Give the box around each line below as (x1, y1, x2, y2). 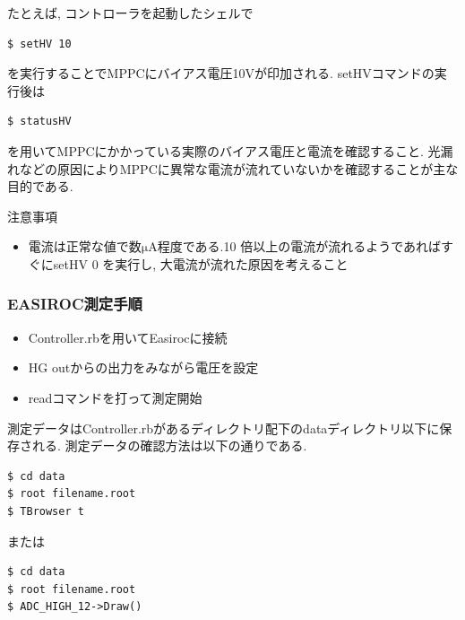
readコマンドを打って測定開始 (28, 388, 202, 406)
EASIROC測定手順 (7, 293, 142, 315)
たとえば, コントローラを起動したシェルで (7, 4, 254, 22)
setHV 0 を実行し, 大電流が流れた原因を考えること (53, 254, 349, 273)
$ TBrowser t (7, 504, 84, 518)
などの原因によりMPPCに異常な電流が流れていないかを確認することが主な (19, 159, 459, 178)
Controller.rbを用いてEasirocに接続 (28, 327, 228, 346)
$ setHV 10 (7, 37, 72, 50)
